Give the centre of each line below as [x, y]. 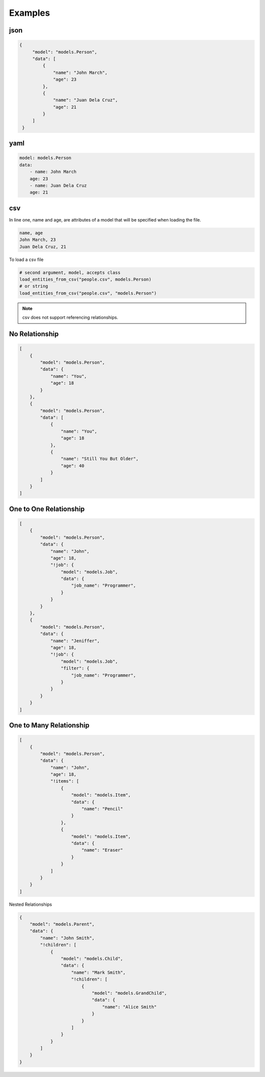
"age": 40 [72, 466]
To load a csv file [26, 259]
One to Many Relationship [49, 725]
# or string [34, 286]
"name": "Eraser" [102, 850]
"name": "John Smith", [67, 938]
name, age [31, 233]
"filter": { [75, 668]
